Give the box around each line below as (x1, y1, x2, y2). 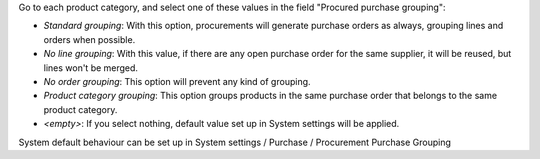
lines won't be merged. (43, 61, 139, 74)
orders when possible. (43, 33, 136, 45)
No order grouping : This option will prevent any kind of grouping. (43, 75, 311, 87)
